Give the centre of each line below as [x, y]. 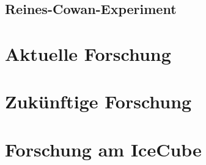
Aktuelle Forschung [88, 53]
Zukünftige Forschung [98, 101]
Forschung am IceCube [103, 149]
